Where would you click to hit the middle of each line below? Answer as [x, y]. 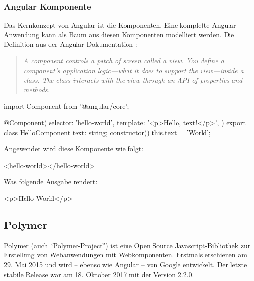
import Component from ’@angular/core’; [67, 106]
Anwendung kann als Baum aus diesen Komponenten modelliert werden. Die [119, 34]
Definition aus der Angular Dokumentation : [71, 44]
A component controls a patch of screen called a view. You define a [124, 60]
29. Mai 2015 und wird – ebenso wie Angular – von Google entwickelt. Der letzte [126, 264]
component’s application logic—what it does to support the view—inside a [133, 70]
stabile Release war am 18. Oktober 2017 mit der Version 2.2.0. [99, 274]
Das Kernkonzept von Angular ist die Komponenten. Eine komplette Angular [120, 25]
